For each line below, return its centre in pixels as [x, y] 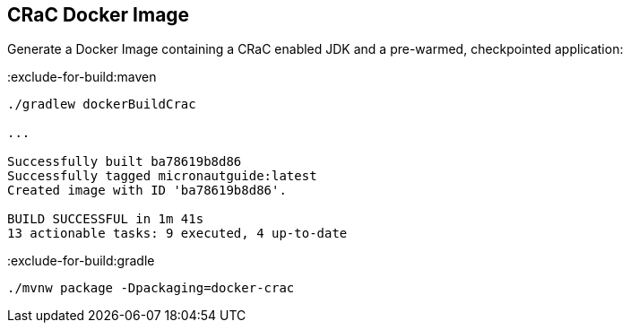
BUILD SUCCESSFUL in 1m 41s [106, 219]
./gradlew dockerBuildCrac [102, 104]
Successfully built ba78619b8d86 [125, 162]
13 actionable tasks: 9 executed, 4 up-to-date [177, 234]
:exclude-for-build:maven [82, 77]
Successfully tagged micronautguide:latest [162, 176]
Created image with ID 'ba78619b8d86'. [147, 191]
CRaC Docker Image [99, 15]
